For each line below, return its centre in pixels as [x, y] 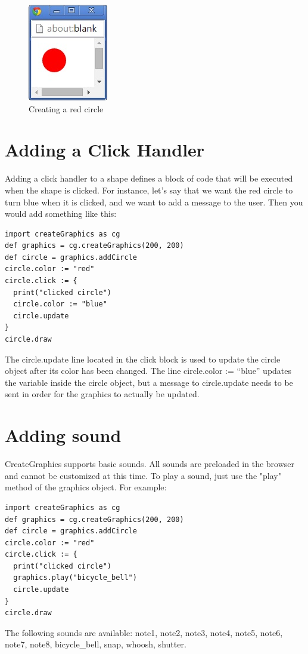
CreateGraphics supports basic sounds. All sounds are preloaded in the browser [150, 464]
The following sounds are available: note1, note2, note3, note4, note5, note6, [144, 632]
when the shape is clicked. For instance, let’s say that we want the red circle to [149, 190]
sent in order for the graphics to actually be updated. [102, 394]
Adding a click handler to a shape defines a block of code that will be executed [149, 178]
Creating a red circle [66, 108]
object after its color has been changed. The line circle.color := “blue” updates [148, 371]
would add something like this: [61, 214]
